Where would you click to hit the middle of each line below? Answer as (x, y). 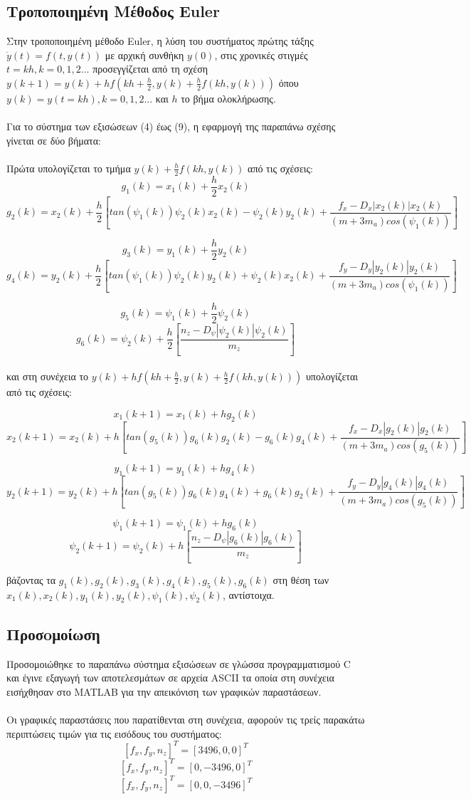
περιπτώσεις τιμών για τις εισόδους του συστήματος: (114, 733)
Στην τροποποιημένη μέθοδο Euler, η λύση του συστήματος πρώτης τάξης (160, 41)
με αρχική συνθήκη (144, 54)
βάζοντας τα (31, 579)
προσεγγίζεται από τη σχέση (150, 69)
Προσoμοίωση (53, 633)
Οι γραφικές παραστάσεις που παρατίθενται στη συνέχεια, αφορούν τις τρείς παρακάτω (186, 719)
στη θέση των (301, 579)
